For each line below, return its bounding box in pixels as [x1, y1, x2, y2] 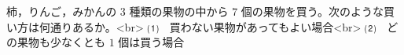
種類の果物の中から [129, 3, 229, 19]
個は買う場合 [118, 34, 185, 50]
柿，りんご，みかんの [6, 3, 117, 19]
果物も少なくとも [17, 34, 105, 50]
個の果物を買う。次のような [241, 3, 384, 19]
